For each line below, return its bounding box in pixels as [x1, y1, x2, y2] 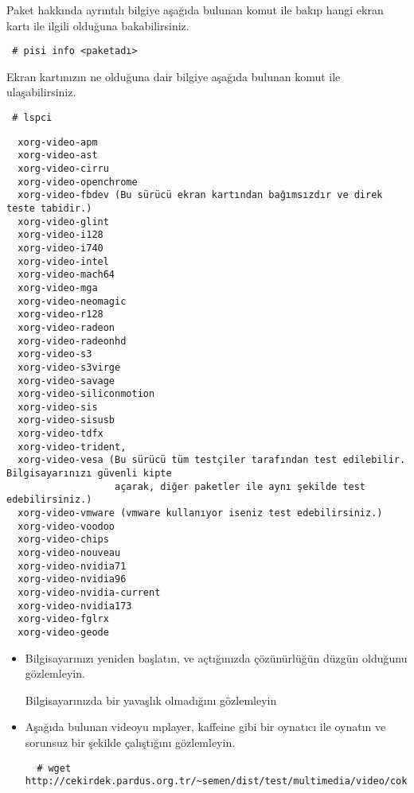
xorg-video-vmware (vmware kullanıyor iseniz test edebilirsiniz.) [18, 507, 383, 519]
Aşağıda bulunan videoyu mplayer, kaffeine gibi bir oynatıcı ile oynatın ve [25, 718, 386, 735]
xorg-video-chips [18, 534, 109, 546]
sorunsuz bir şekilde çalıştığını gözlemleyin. [25, 734, 236, 750]
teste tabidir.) [6, 202, 92, 214]
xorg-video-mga [18, 282, 98, 293]
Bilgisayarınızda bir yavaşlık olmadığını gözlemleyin [25, 691, 277, 708]
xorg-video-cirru [18, 163, 109, 174]
